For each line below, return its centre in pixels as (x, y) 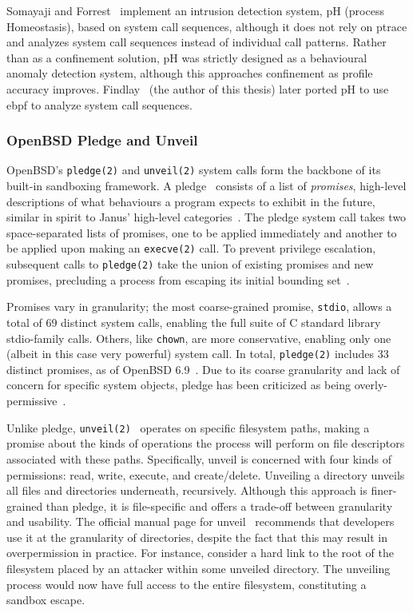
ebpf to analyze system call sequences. (99, 104)
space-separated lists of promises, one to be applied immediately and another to (202, 232)
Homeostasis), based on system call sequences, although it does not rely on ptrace (207, 26)
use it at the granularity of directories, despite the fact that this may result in (197, 537)
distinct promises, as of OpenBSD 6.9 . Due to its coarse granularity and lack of (203, 369)
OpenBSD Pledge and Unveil (102, 140)
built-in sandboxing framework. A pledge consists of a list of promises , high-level (206, 186)
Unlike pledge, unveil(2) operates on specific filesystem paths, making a (188, 427)
